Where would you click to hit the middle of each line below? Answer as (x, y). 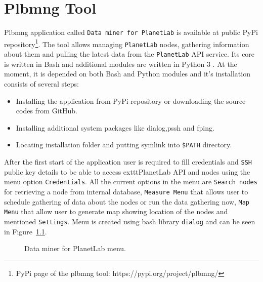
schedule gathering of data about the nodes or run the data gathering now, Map (127, 201)
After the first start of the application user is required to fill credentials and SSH (128, 161)
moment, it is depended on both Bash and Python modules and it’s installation (127, 74)
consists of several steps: (41, 83)
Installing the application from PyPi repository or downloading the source (131, 100)
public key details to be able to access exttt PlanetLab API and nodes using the (127, 171)
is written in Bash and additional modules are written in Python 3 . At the (121, 64)
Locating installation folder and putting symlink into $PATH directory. (124, 145)
